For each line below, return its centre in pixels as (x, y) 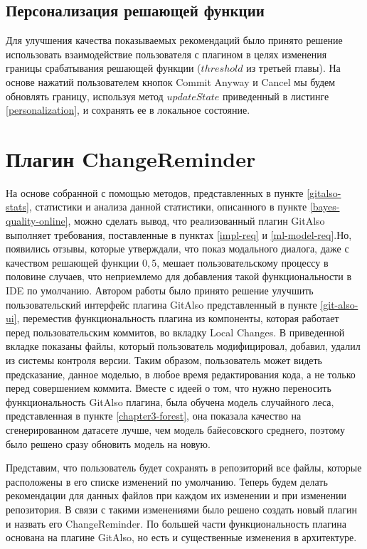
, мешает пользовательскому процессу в (243, 262)
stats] (17, 207)
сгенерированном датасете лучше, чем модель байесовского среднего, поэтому (176, 429)
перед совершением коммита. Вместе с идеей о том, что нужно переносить (169, 388)
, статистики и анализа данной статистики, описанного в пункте (168, 207)
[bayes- (325, 207)
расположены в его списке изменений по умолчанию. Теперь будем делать (167, 481)
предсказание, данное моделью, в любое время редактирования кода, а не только (181, 374)
